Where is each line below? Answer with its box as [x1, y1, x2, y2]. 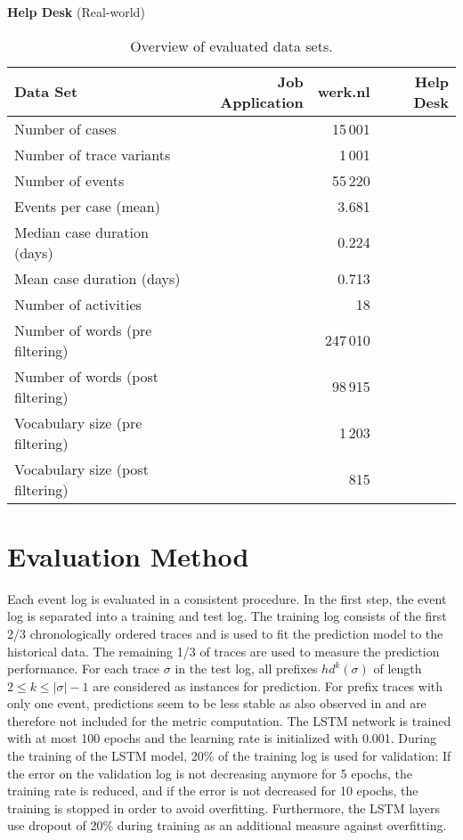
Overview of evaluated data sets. [130, 35, 333, 56]
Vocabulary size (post [14, 458, 149, 479]
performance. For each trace [7, 659, 160, 678]
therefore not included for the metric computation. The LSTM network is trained [7, 711, 451, 730]
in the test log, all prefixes [175, 659, 318, 678]
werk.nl [317, 81, 370, 102]
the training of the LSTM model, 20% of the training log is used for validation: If [7, 746, 451, 765]
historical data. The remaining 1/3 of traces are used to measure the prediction [7, 641, 440, 660]
